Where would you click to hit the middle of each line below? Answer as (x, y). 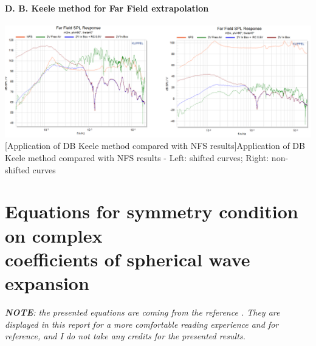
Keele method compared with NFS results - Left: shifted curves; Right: (137, 158)
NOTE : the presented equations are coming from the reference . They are (143, 312)
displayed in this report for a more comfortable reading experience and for (142, 324)
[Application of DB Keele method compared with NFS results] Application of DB (155, 146)
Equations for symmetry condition (152, 211)
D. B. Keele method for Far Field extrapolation (107, 8)
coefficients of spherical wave (128, 259)
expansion (47, 283)
